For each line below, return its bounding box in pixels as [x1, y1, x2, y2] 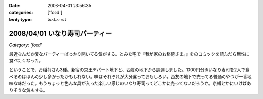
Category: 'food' [9, 42, 42, 48]
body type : [9, 16, 32, 22]
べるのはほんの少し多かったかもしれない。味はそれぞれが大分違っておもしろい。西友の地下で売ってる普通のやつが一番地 [9, 74, 252, 79]
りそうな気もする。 [9, 87, 48, 93]
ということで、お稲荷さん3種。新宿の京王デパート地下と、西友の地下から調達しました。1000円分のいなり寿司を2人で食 [9, 66, 250, 73]
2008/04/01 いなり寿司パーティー [9, 29, 112, 38]
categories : [9, 10, 33, 16]
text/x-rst [47, 16, 66, 22]
